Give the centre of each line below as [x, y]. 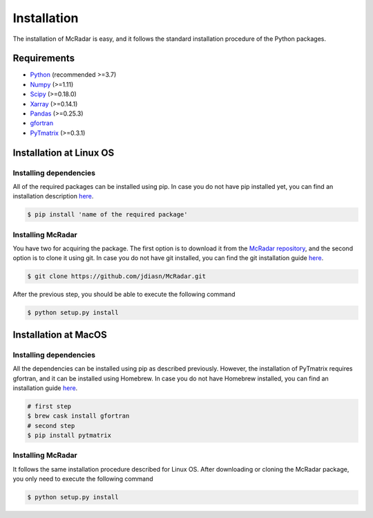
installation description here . [53, 196]
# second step [51, 426]
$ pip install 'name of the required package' [107, 215]
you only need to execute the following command [83, 479]
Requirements [44, 58]
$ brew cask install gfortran [78, 416]
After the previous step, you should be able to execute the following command [124, 295]
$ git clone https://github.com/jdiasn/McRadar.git [117, 276]
